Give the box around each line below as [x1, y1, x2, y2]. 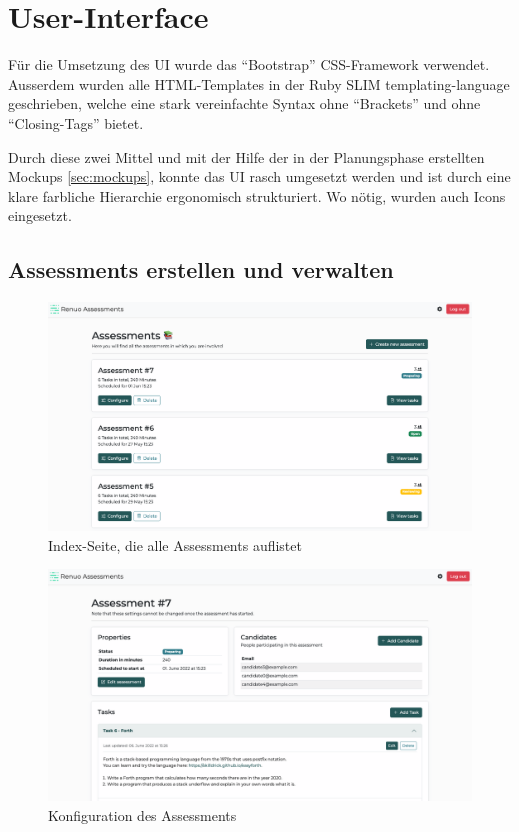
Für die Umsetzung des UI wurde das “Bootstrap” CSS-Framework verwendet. [8, 54, 490, 75]
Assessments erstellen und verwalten [8, 254, 394, 285]
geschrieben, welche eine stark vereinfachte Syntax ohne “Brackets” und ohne [8, 93, 481, 114]
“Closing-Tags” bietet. [8, 112, 144, 133]
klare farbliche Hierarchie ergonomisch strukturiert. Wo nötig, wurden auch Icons [8, 185, 506, 206]
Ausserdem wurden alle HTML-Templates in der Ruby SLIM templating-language [8, 73, 510, 94]
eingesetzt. [8, 205, 72, 226]
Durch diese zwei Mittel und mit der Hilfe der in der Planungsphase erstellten [8, 146, 485, 167]
